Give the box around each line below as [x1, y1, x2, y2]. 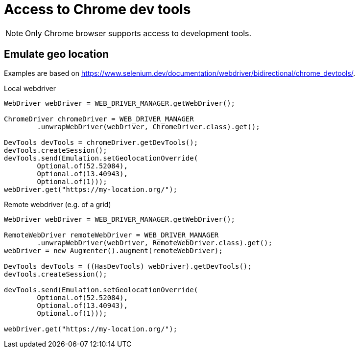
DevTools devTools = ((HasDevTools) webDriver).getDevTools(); [4, 262, 252, 270]
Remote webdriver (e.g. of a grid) [4, 200, 111, 209]
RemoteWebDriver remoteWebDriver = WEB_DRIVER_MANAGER [4, 231, 219, 239]
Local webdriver [4, 84, 56, 93]
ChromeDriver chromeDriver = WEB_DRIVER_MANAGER [4, 115, 194, 123]
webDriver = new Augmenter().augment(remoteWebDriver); [4, 246, 223, 255]
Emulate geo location [4, 48, 109, 61]
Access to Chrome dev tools [4, 1, 191, 18]
